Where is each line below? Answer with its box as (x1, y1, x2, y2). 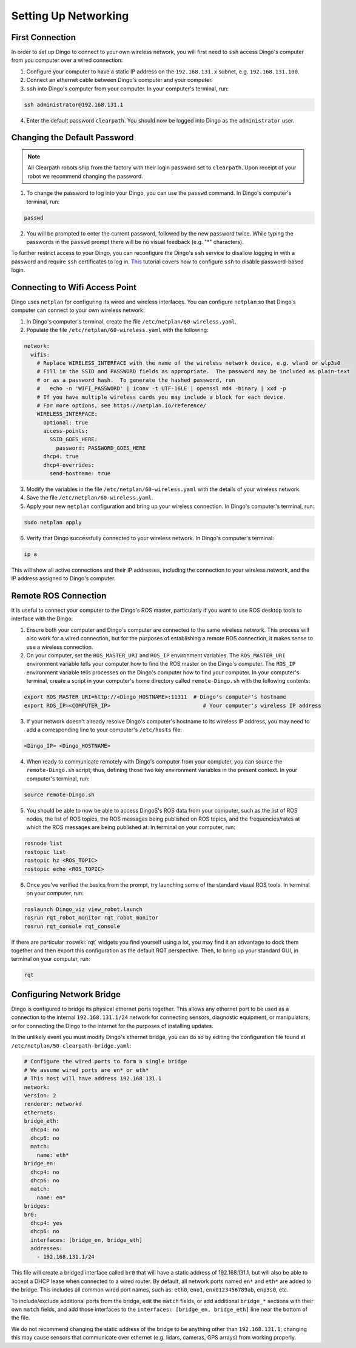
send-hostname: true (49, 470, 111, 477)
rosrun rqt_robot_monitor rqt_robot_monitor (24, 914, 159, 921)
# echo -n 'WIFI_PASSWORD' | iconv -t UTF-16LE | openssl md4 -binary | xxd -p (36, 385, 286, 392)
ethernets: (24, 1109, 56, 1116)
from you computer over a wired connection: (11, 56, 123, 64)
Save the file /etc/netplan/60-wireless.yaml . (26, 494, 153, 501)
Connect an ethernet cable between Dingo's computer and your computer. (26, 76, 213, 84)
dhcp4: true (43, 453, 79, 460)
